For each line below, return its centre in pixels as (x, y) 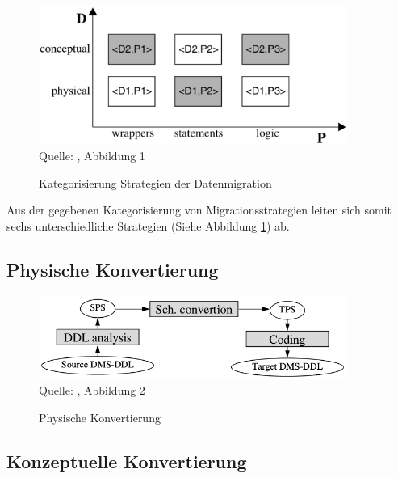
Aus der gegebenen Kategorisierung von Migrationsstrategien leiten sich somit (199, 210)
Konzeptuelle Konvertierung (127, 461)
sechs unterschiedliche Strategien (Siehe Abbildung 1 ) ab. (148, 226)
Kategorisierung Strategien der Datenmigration (155, 182)
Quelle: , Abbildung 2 (92, 390)
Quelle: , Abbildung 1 (92, 156)
